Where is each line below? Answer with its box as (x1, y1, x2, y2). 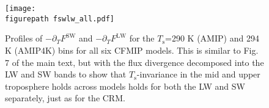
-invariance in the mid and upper (136, 68, 260, 81)
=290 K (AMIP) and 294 (165, 32, 259, 45)
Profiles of (5, 32, 43, 45)
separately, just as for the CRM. (5, 92, 125, 104)
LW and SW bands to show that (5, 68, 127, 81)
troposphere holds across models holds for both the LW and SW (5, 79, 245, 92)
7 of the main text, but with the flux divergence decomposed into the (5, 56, 264, 68)
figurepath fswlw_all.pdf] (5, 14, 114, 23)
